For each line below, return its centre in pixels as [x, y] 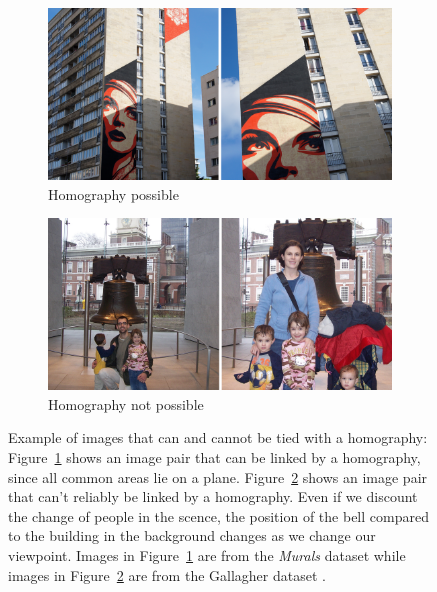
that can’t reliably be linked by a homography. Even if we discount [213, 496]
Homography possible [113, 193]
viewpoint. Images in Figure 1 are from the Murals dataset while [207, 554]
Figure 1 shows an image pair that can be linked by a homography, [214, 456]
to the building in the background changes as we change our [192, 535]
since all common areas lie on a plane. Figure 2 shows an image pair [218, 476]
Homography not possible [126, 403]
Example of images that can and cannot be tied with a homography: [218, 437]
